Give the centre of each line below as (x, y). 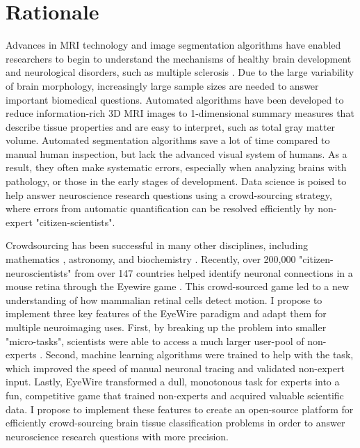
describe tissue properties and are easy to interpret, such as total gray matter (171, 126)
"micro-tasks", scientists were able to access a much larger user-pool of (155, 341)
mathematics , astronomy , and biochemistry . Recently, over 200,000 (151, 259)
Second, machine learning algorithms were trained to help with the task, (199, 354)
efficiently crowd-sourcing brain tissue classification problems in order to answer (175, 423)
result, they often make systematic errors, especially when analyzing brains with (176, 167)
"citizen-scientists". (75, 222)
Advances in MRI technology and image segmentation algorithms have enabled (173, 45)
